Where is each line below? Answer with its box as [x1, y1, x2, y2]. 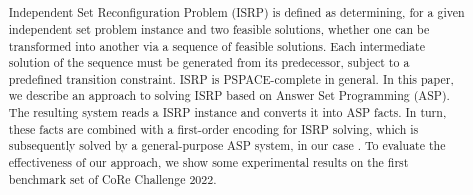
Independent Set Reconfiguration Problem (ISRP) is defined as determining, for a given [8, 4, 465, 21]
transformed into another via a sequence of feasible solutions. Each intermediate [8, 37, 425, 54]
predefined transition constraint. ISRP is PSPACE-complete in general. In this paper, [8, 70, 454, 87]
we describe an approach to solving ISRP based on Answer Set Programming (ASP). [8, 87, 450, 104]
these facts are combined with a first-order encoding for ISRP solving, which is [8, 120, 419, 137]
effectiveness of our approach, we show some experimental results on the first [8, 154, 409, 171]
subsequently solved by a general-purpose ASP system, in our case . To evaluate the [8, 137, 446, 154]
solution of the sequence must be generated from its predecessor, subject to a [8, 54, 410, 71]
